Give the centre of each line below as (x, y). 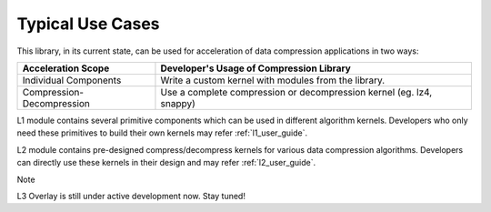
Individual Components (72, 80)
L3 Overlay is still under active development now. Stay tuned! (131, 196)
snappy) (178, 103)
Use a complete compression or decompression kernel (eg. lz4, (296, 92)
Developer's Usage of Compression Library (256, 68)
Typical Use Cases (88, 24)
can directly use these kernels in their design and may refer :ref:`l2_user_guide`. (166, 163)
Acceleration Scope (66, 68)
